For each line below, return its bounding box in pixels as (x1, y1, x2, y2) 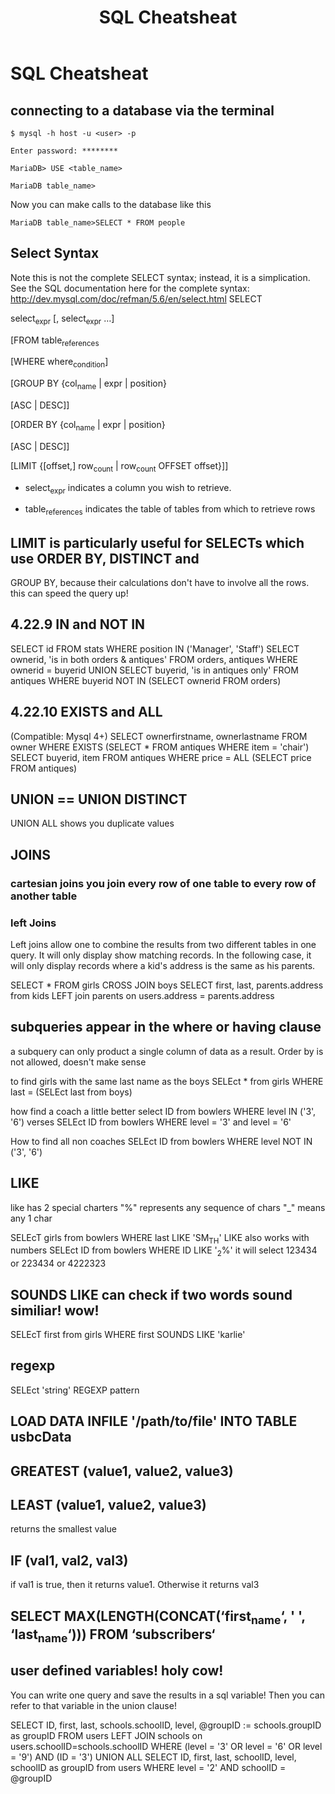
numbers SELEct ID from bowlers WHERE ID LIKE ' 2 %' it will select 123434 (10, 1244, 318, 1259)
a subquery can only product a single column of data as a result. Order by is (10, 1045, 324, 1057)
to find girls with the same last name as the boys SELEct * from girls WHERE (10, 1075, 324, 1087)
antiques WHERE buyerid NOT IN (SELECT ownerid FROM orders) (10, 674, 282, 686)
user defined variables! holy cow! (10, 1662, 224, 1680)
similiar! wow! (10, 1302, 100, 1319)
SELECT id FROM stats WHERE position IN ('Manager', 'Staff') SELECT (10, 642, 300, 655)
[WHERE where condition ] (10, 356, 109, 370)
